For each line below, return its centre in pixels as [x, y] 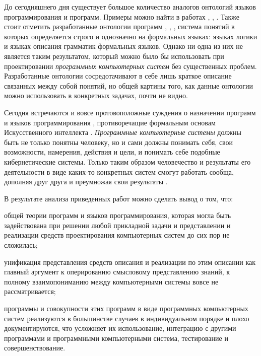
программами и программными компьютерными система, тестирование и [116, 338]
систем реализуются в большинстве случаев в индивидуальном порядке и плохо [127, 318]
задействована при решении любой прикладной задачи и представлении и [117, 225]
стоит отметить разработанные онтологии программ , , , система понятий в [119, 26]
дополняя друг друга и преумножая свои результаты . [86, 182]
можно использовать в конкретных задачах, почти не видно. [96, 95]
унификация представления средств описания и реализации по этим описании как [130, 262]
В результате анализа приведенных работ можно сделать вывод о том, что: [119, 198]
